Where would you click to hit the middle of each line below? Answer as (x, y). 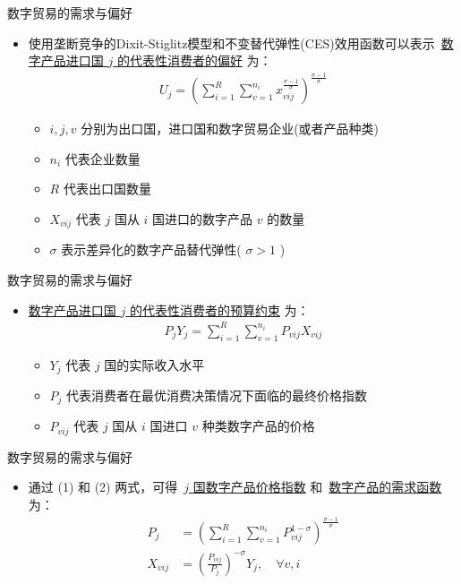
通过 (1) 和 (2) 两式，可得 (103, 487)
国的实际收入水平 (154, 364)
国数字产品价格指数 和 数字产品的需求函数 (317, 487)
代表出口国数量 (107, 189)
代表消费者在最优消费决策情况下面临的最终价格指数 (217, 395)
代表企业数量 (102, 158)
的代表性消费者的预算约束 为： (219, 309)
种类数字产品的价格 (258, 426)
